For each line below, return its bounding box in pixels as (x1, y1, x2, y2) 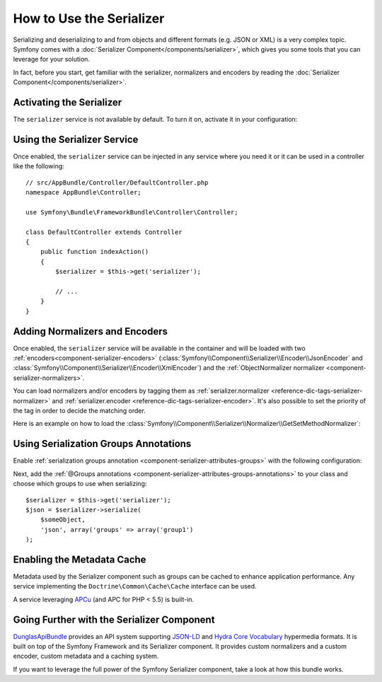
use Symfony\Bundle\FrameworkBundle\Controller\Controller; (25, 208, 238, 216)
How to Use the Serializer (13, 11, 165, 26)
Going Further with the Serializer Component (13, 613, 215, 625)
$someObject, (40, 516, 86, 524)
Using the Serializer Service (13, 133, 139, 145)
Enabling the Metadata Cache (13, 553, 146, 565)
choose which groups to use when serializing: (13, 480, 147, 488)
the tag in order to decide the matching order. (13, 407, 146, 415)
